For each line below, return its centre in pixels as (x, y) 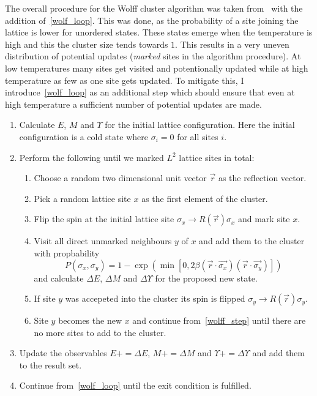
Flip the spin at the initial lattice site (104, 219)
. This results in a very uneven (232, 44)
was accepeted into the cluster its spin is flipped (155, 298)
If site (45, 298)
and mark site (264, 219)
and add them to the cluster (252, 241)
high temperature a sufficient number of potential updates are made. (133, 104)
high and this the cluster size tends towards (87, 44)
